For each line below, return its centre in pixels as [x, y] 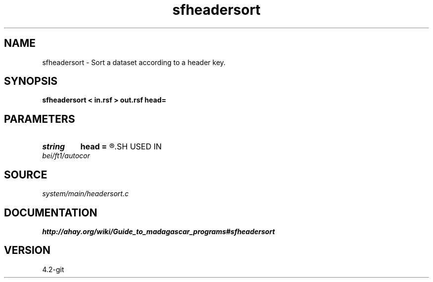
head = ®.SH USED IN [121, 147]
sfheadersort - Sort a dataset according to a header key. [134, 62]
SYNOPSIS [31, 81]
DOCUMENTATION [51, 212]
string [54, 147]
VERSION [27, 250]
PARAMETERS [40, 119]
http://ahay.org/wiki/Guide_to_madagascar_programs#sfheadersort [159, 231]
